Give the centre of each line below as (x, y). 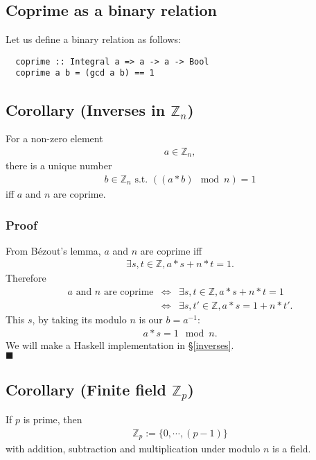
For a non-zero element (54, 138)
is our (151, 320)
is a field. (292, 449)
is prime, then (53, 419)
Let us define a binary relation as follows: (93, 39)
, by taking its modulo (79, 320)
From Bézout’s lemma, (53, 250)
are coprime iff (171, 250)
